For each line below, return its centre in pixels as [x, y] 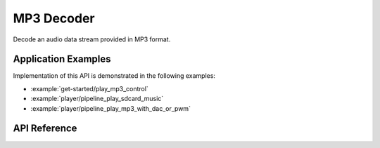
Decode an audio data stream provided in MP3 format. [92, 39]
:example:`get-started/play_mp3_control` [90, 88]
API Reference [45, 129]
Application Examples [62, 59]
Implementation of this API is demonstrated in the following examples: [114, 76]
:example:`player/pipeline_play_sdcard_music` [97, 99]
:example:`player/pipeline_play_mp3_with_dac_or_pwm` [111, 108]
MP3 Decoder [54, 18]
